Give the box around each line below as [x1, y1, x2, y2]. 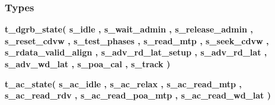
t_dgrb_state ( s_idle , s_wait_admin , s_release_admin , [5, 23, 253, 35]
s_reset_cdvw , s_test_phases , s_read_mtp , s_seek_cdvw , [5, 34, 269, 47]
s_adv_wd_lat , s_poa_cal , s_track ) [5, 58, 171, 70]
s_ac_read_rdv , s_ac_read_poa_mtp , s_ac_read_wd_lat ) [5, 89, 271, 101]
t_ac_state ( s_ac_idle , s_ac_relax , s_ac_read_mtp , [5, 77, 242, 90]
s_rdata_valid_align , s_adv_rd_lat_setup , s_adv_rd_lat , [5, 46, 267, 58]
